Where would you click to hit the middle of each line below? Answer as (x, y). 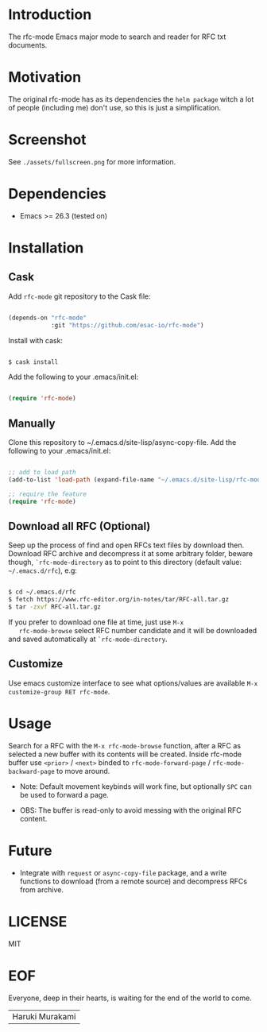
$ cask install (33, 362)
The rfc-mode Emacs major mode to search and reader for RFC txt (117, 37)
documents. (28, 44)
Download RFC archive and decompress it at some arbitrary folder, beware (130, 554)
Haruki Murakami (44, 1016)
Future (31, 850)
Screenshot (47, 140)
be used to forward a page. (64, 794)
